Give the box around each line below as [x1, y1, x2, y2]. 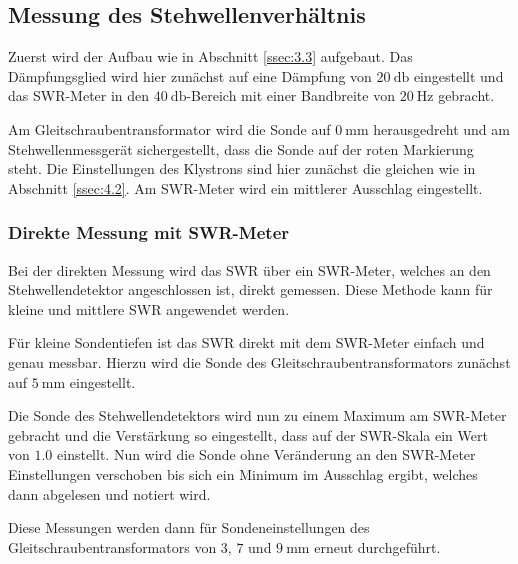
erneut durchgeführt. [314, 536, 441, 557]
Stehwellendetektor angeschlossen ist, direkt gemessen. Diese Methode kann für [8, 279, 493, 300]
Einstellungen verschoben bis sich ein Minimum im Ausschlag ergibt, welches [8, 463, 478, 484]
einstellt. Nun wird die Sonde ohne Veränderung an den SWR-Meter [57, 444, 476, 465]
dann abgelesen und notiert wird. [8, 483, 211, 504]
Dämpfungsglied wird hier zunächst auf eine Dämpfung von [8, 65, 372, 86]
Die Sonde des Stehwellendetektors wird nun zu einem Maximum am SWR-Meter [8, 405, 507, 426]
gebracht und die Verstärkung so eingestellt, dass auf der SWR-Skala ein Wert [8, 424, 488, 445]
